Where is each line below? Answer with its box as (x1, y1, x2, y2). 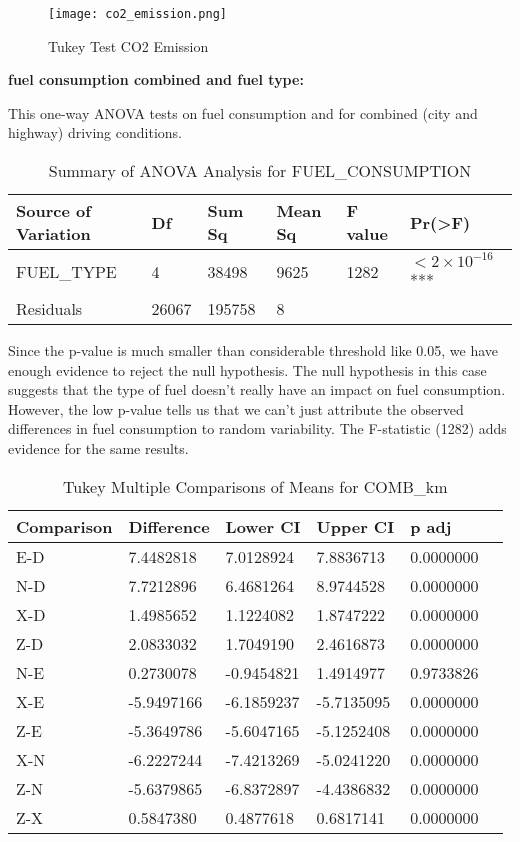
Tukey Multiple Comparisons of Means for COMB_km (62, 474, 448, 498)
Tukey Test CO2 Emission (48, 35, 209, 56)
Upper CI (316, 514, 395, 538)
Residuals (16, 297, 83, 321)
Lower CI (225, 514, 301, 538)
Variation (16, 222, 91, 246)
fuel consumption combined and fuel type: (8, 69, 304, 90)
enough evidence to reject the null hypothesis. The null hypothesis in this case (8, 359, 487, 380)
